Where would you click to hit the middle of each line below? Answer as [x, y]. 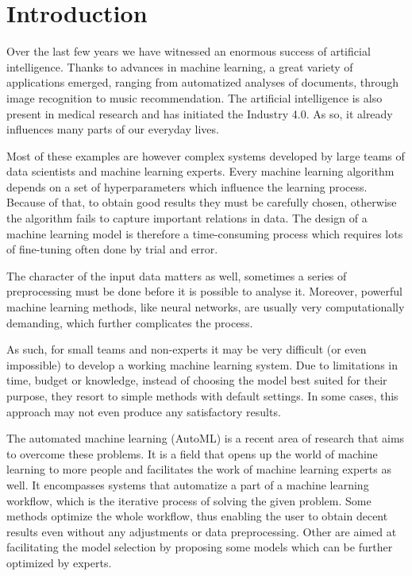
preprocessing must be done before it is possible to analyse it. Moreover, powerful [204, 291]
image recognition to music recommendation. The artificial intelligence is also [194, 97]
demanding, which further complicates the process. [130, 322]
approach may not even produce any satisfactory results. [144, 411]
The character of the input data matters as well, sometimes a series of [177, 275]
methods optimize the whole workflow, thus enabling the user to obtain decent [197, 516]
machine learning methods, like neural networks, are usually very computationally [206, 307]
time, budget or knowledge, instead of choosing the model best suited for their [197, 380]
